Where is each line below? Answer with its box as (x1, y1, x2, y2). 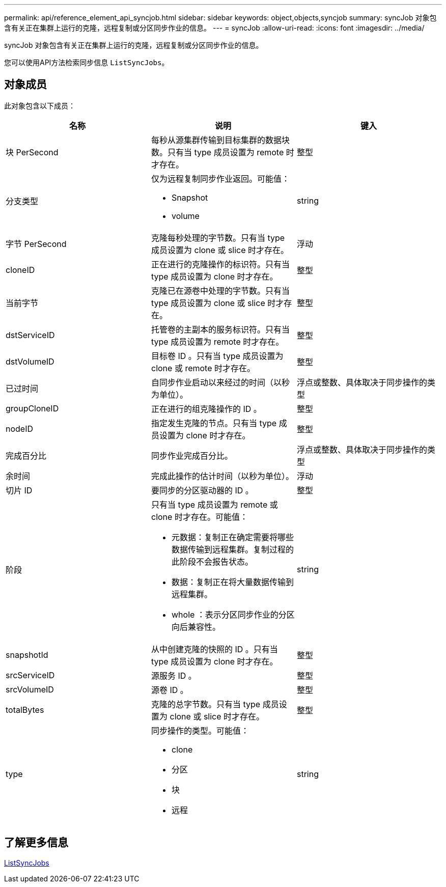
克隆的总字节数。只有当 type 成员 (151, 699, 279, 709)
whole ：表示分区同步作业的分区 (171, 609, 295, 620)
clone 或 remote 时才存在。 (151, 363, 255, 373)
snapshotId (6, 649, 48, 660)
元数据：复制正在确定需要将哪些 (171, 532, 294, 542)
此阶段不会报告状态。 (171, 556, 253, 567)
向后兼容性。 (171, 621, 220, 632)
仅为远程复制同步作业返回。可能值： (151, 173, 290, 184)
